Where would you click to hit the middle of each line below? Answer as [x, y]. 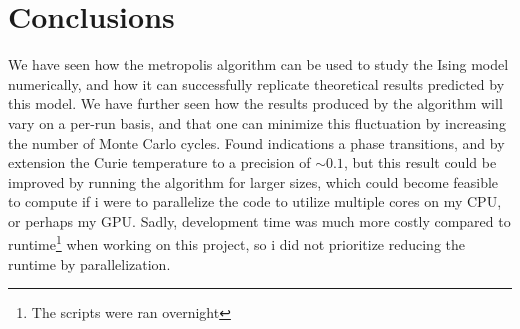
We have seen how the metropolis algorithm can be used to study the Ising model [258, 64]
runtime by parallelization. [89, 263]
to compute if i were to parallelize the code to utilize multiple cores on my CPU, [255, 201]
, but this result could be [420, 162]
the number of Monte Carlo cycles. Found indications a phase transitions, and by [256, 142]
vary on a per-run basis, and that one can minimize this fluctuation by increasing [257, 122]
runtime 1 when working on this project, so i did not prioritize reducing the [237, 243]
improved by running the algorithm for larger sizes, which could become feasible [253, 181]
